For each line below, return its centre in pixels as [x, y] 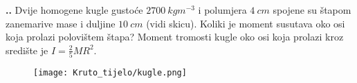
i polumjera [222, 10]
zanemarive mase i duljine [61, 23]
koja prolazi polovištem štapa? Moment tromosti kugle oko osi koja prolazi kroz [175, 37]
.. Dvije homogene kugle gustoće [74, 10]
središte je [27, 50]
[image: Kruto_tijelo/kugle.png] [110, 73]
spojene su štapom [312, 10]
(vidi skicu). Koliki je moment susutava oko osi [246, 23]
